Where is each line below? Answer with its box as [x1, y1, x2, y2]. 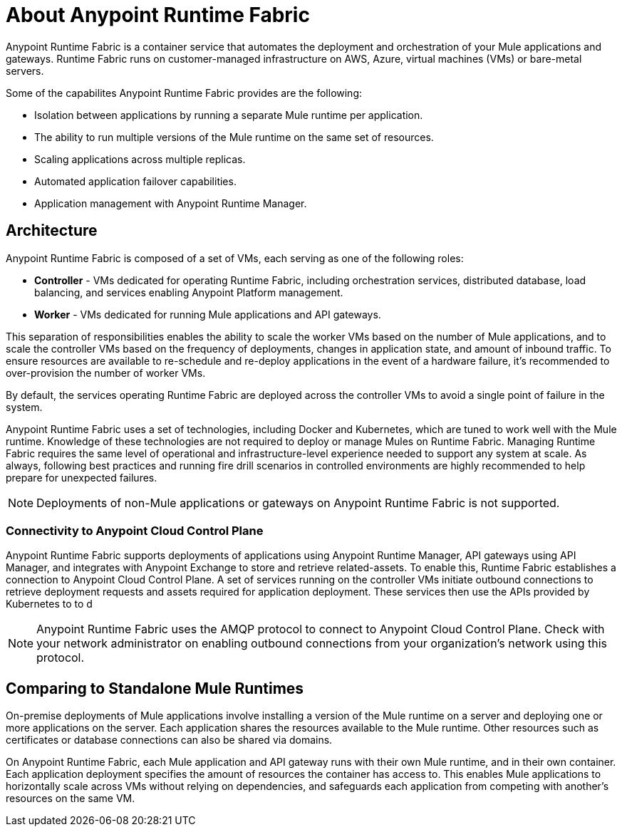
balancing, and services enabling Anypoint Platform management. [34, 286, 343, 298]
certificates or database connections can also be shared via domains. [6, 734, 333, 747]
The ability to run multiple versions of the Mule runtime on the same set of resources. [34, 130, 434, 143]
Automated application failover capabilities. [34, 175, 237, 187]
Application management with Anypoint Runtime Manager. [34, 197, 307, 209]
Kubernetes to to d [6, 598, 93, 610]
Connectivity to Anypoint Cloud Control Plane [6, 523, 264, 538]
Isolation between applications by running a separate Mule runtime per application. [34, 108, 423, 121]
